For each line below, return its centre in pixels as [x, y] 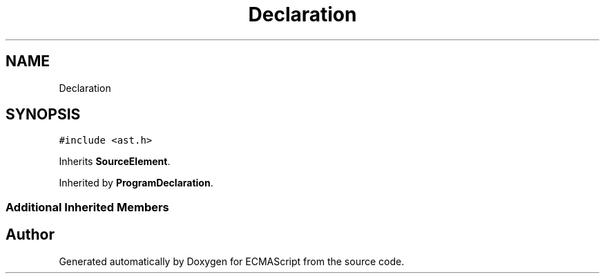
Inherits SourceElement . [115, 162]
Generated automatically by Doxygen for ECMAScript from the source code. [232, 261]
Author [30, 235]
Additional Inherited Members [87, 207]
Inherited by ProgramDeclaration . [136, 183]
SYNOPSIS [43, 115]
